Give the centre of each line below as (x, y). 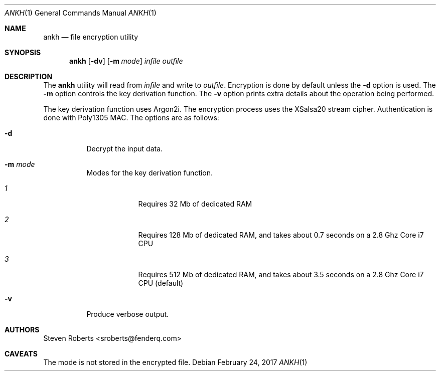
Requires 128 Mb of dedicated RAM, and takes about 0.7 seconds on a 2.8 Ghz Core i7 (281, 235)
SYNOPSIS (23, 52)
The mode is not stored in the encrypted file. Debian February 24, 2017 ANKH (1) (175, 362)
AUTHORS (22, 330)
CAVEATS (21, 354)
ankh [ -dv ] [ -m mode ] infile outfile (126, 61)
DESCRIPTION (29, 76)
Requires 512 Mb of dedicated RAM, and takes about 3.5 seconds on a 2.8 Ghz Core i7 (281, 274)
